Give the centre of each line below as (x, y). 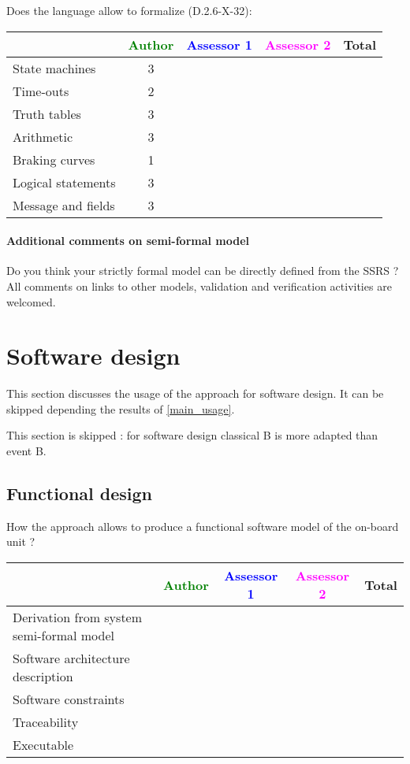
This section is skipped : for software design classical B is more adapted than (192, 435)
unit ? (21, 541)
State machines (54, 68)
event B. (26, 451)
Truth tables (47, 113)
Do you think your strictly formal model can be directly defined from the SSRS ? (203, 271)
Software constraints (69, 699)
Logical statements (64, 182)
